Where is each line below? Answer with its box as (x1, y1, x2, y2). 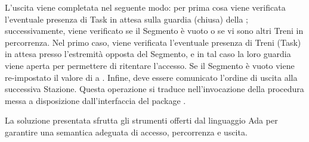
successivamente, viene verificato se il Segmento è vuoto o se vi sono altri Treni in (5, 24, 304, 37)
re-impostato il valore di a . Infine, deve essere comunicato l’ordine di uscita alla (5, 71, 298, 83)
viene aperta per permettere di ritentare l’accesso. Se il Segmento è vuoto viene (5, 59, 295, 71)
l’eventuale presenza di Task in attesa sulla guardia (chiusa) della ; (5, 12, 249, 25)
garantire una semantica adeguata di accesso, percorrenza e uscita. (5, 125, 248, 138)
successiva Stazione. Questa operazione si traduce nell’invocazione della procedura (5, 83, 304, 95)
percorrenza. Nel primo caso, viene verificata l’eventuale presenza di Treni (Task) (5, 36, 301, 48)
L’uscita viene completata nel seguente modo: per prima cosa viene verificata (5, 1, 286, 13)
